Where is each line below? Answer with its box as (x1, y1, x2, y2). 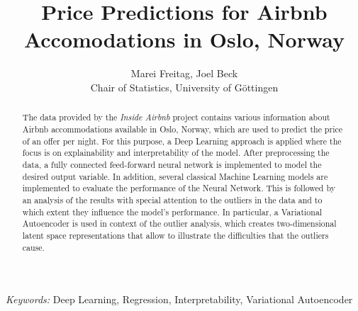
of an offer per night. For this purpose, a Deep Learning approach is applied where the (22, 135, 342, 147)
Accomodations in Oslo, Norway (23, 25, 345, 54)
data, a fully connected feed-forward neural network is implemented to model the (22, 158, 322, 170)
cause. (22, 241, 45, 253)
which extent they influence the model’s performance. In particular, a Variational (22, 205, 323, 217)
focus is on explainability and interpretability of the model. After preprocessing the (22, 147, 330, 159)
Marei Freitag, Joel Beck (130, 66, 238, 81)
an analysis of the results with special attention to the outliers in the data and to (22, 193, 323, 205)
